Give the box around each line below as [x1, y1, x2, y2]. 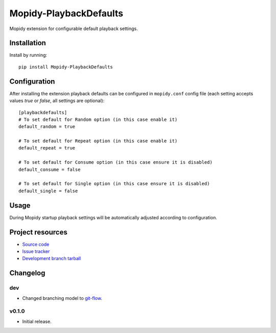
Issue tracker [22, 248, 50, 254]
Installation [9, 39, 46, 47]
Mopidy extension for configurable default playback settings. [9, 25, 138, 32]
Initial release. [22, 318, 52, 324]
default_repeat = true [18, 145, 76, 151]
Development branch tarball [22, 255, 81, 262]
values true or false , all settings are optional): [9, 97, 105, 104]
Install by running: [9, 52, 48, 58]
